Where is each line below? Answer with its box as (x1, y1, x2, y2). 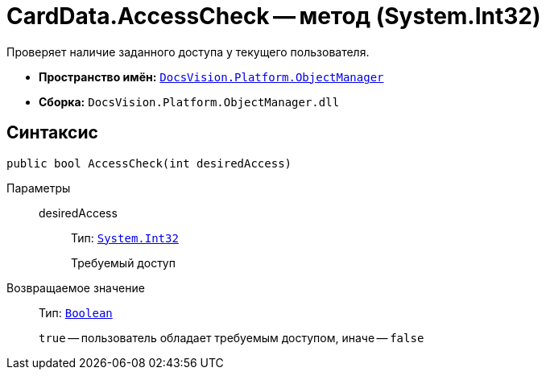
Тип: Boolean (39, 305, 113, 320)
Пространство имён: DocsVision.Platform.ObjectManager (39, 69, 384, 84)
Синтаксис (6, 122, 98, 143)
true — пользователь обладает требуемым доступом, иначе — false (39, 330, 424, 345)
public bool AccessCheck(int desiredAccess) (6, 156, 292, 170)
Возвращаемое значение (6, 280, 145, 295)
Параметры (6, 180, 71, 195)
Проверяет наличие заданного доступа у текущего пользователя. (6, 44, 370, 59)
